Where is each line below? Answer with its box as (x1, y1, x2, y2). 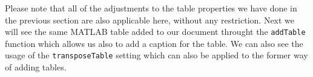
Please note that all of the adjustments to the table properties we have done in (5, 2, 297, 14)
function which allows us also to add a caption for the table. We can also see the (5, 37, 303, 49)
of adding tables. (5, 61, 67, 73)
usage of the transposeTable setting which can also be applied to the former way (5, 49, 308, 61)
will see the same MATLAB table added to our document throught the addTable (5, 25, 306, 38)
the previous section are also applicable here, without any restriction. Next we (5, 13, 295, 26)
